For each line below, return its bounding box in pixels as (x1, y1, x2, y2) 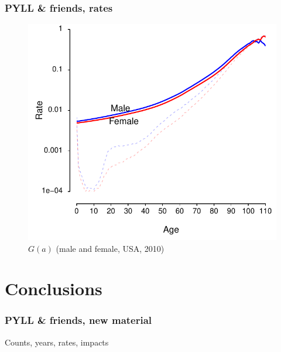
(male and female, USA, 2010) (56, 242, 165, 254)
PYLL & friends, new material (5, 313, 152, 327)
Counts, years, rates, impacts (5, 336, 109, 348)
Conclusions (5, 276, 102, 300)
